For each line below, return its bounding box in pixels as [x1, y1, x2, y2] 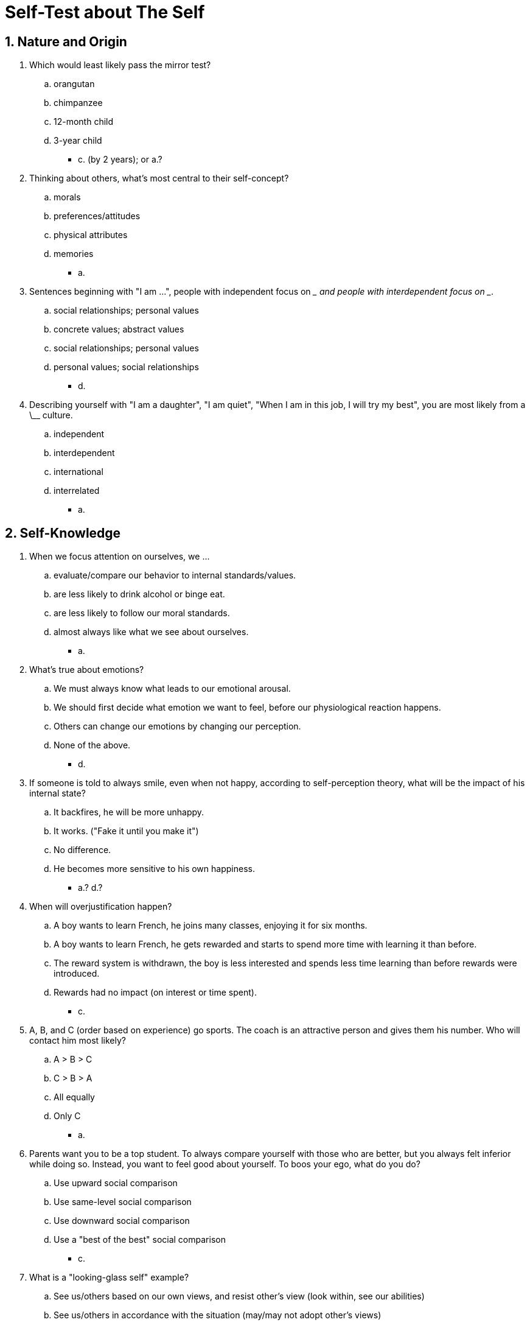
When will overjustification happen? [29, 901, 172, 912]
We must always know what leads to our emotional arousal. [54, 683, 291, 694]
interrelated [54, 485, 100, 496]
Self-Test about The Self [5, 2, 205, 23]
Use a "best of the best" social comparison [54, 1234, 226, 1245]
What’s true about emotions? [29, 664, 144, 675]
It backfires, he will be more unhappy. [54, 807, 204, 818]
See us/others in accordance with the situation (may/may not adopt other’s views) [54, 1310, 382, 1321]
